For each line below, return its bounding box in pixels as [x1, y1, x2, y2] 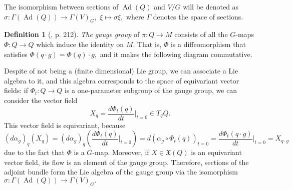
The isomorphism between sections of [4, 1, 119, 11]
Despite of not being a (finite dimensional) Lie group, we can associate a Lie [4, 65, 238, 76]
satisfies [4, 48, 28, 59]
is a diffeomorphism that [170, 38, 246, 49]
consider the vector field [4, 94, 78, 105]
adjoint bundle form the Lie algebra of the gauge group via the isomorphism [4, 166, 238, 177]
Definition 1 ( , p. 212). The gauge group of [4, 29, 140, 39]
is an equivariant [191, 147, 242, 157]
